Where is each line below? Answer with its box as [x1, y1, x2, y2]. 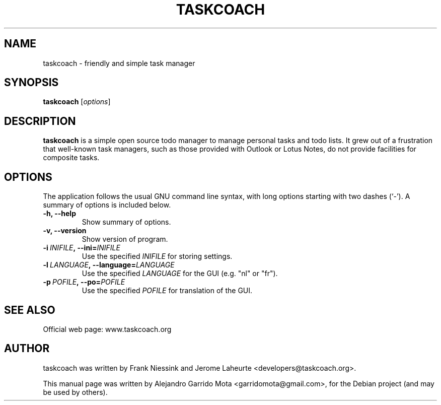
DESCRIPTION [4, 114, 76, 127]
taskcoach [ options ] [43, 97, 111, 106]
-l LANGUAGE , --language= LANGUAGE [43, 260, 175, 269]
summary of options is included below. [43, 200, 171, 210]
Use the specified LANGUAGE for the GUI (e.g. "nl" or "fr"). [82, 269, 278, 278]
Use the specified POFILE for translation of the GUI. [82, 286, 253, 295]
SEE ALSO [4, 303, 55, 316]
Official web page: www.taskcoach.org [43, 324, 172, 333]
